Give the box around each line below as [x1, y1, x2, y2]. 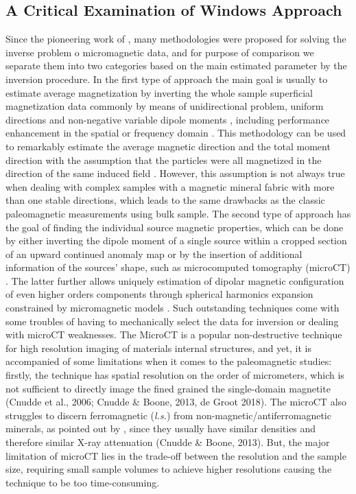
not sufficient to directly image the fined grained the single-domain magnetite [5, 381, 331, 395]
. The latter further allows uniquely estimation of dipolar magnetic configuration [5, 273, 344, 287]
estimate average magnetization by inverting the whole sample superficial [5, 85, 313, 99]
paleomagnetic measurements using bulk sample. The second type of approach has [5, 206, 351, 220]
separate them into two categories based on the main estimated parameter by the [5, 58, 347, 73]
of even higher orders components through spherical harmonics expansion [5, 287, 313, 301]
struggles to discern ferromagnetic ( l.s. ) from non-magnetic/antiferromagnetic [5, 408, 331, 422]
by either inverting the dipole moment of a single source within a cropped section [5, 233, 347, 248]
